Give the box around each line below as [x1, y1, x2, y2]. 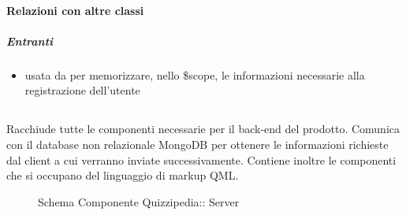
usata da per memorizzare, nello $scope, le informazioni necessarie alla [24, 66, 365, 83]
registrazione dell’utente [24, 82, 140, 98]
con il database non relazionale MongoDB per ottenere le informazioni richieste [6, 135, 389, 152]
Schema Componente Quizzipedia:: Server [38, 193, 240, 209]
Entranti [6, 32, 54, 49]
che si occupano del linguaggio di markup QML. [6, 167, 239, 183]
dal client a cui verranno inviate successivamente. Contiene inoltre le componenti [6, 151, 397, 168]
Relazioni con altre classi [6, 2, 144, 18]
